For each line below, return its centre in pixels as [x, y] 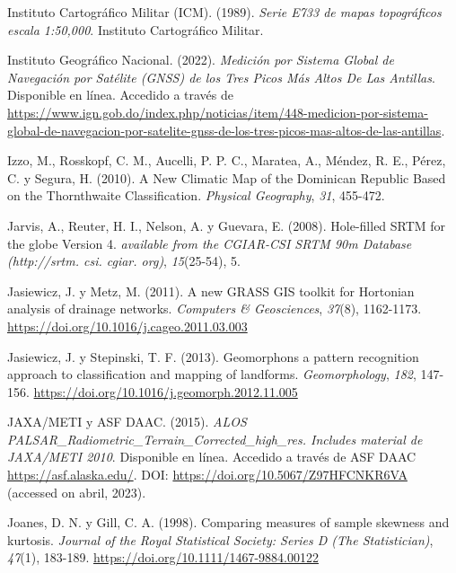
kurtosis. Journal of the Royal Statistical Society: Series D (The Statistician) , [220, 539]
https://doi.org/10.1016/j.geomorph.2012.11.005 [166, 391]
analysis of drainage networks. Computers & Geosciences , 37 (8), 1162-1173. [215, 309]
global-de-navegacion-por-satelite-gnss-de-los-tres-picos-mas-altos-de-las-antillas [224, 130]
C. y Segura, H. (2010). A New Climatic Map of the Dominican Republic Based [227, 177]
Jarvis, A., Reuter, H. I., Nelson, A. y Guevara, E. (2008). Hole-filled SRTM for [227, 225]
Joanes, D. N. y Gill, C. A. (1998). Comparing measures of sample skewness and [228, 522]
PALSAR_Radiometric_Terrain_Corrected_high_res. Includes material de [215, 439]
